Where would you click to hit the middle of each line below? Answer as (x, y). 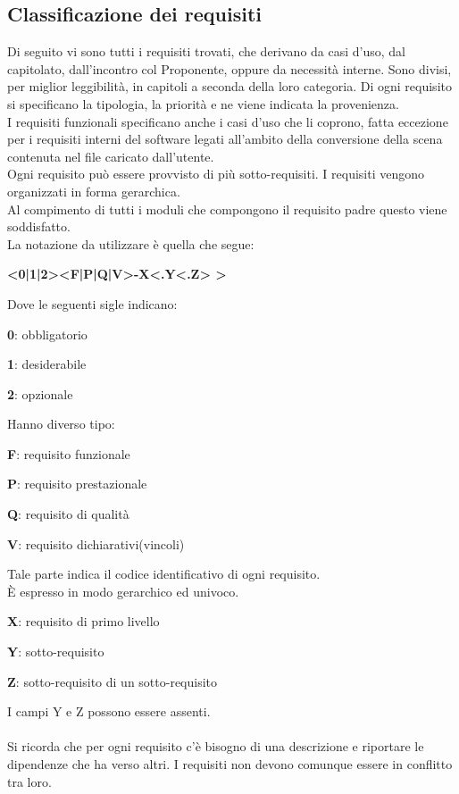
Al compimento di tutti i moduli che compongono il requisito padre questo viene (227, 209)
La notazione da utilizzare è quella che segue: (131, 243)
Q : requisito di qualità (68, 514)
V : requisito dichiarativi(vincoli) (96, 543)
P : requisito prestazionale (77, 484)
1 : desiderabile (47, 364)
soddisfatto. (39, 226)
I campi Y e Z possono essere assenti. (109, 711)
